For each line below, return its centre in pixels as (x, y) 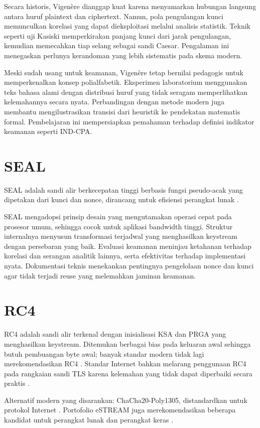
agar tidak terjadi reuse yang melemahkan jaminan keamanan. (100, 275)
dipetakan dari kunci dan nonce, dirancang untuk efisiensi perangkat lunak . (121, 199)
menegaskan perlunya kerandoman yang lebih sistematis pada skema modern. (123, 55)
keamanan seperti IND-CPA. (48, 131)
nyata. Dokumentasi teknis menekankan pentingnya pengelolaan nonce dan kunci (129, 265)
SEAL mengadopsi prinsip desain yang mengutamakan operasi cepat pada (118, 217)
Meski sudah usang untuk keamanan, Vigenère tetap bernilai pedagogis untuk (124, 72)
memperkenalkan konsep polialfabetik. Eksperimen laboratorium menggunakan (126, 82)
